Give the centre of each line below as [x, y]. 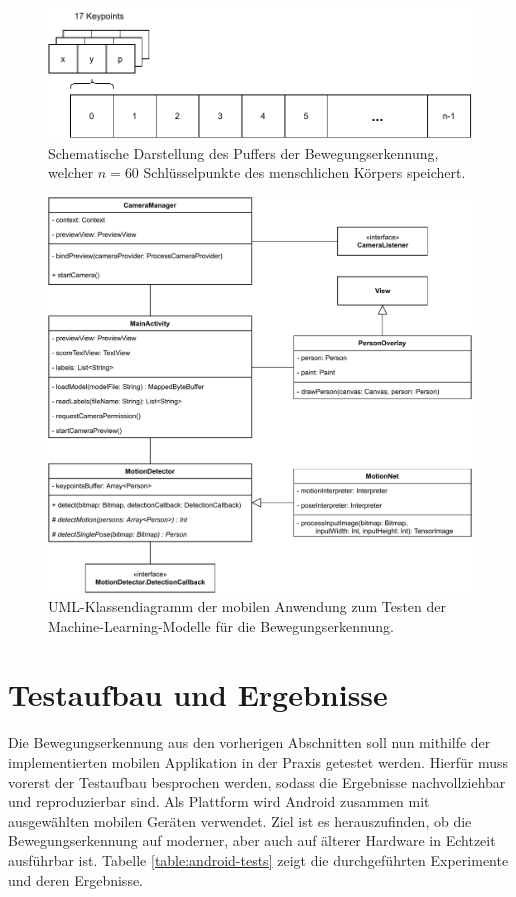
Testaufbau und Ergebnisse [198, 694]
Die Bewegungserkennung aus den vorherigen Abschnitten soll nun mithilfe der [249, 742]
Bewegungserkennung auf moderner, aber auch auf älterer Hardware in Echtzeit [252, 840]
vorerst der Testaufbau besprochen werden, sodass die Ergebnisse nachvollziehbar [257, 781]
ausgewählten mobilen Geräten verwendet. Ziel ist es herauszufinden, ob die [240, 820]
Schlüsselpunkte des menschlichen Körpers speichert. [304, 172]
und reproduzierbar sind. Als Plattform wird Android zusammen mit [219, 801]
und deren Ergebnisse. [76, 879]
